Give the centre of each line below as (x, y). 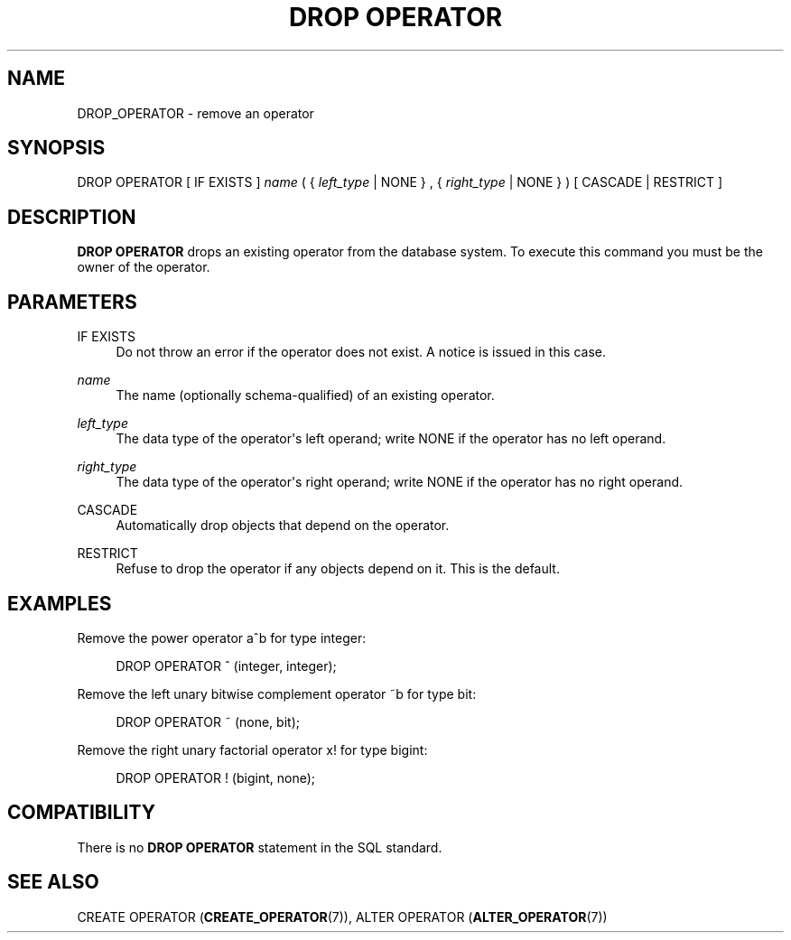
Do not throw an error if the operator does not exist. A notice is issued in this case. (361, 352)
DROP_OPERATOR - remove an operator (195, 113)
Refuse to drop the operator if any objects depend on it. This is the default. (338, 569)
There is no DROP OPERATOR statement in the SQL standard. (260, 847)
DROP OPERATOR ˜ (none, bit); (208, 721)
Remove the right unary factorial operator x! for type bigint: (252, 749)
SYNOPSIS (56, 148)
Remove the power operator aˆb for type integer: (222, 638)
